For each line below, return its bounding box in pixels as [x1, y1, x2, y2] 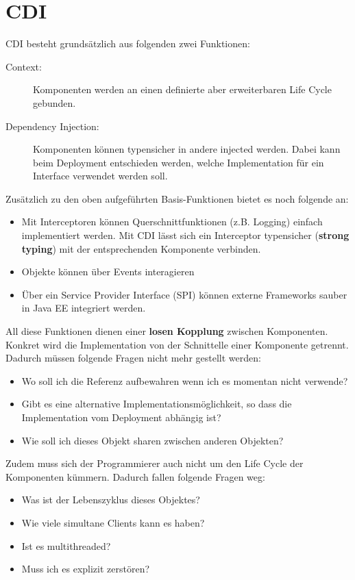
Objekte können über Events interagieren [21, 264, 195, 279]
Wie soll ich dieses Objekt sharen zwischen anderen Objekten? [21, 433, 284, 447]
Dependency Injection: [5, 118, 99, 133]
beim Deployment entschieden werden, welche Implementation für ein [33, 155, 324, 169]
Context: [5, 59, 42, 73]
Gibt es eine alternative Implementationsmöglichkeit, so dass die [21, 396, 292, 411]
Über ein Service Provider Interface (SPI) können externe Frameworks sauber [21, 287, 347, 301]
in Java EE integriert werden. [21, 301, 146, 315]
